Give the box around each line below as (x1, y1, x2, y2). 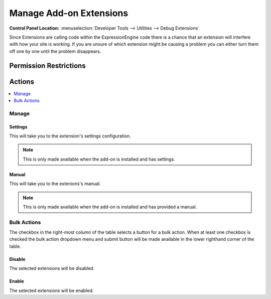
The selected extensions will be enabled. (9, 287, 94, 293)
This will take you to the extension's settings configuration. (9, 133, 131, 139)
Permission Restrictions (9, 61, 86, 70)
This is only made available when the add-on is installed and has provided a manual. (23, 204, 197, 210)
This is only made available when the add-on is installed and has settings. (23, 156, 175, 162)
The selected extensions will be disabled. (9, 265, 95, 271)
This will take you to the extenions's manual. (9, 181, 101, 187)
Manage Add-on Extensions (9, 8, 128, 19)
